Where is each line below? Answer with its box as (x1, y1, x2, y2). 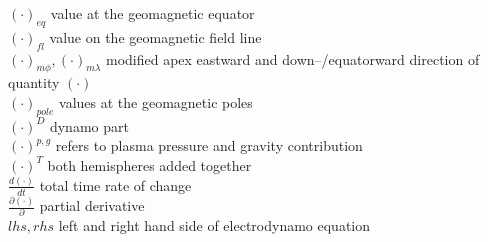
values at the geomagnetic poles (59, 91, 253, 112)
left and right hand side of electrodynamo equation (58, 215, 371, 236)
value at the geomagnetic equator (50, 3, 255, 23)
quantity (8, 72, 60, 93)
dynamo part (49, 115, 129, 136)
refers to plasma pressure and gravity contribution (55, 135, 363, 156)
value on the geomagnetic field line (49, 26, 262, 47)
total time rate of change (39, 174, 192, 195)
